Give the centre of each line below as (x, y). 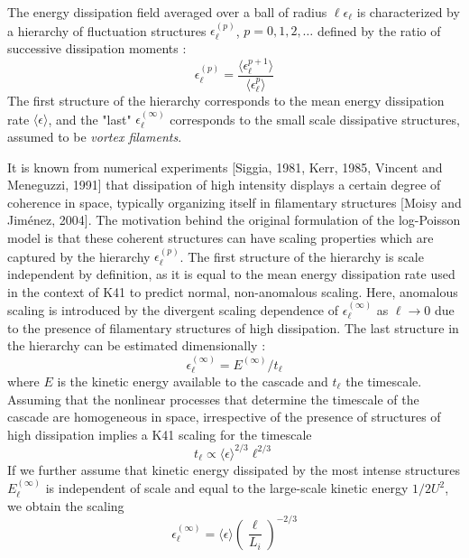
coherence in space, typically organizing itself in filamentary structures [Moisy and (234, 202)
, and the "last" (90, 119)
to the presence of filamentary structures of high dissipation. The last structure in (233, 327)
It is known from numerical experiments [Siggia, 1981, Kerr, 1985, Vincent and (225, 167)
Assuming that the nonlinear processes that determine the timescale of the (213, 399)
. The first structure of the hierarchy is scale (302, 256)
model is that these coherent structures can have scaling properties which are (221, 237)
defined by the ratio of (379, 30)
